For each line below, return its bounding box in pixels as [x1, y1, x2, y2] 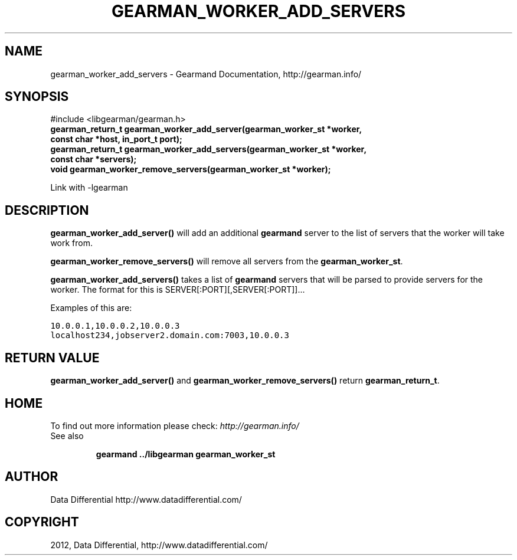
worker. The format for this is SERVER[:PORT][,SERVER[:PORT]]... [50, 284, 305, 295]
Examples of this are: [50, 303, 132, 313]
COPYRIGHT [5, 515, 79, 530]
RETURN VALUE [5, 350, 100, 365]
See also [50, 430, 84, 441]
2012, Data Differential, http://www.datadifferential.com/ [50, 539, 268, 550]
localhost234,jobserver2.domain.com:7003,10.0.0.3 [50, 330, 289, 340]
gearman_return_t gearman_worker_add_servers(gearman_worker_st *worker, [50, 144, 367, 155]
